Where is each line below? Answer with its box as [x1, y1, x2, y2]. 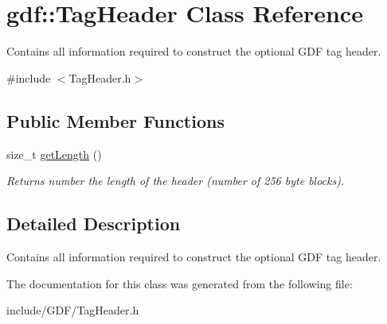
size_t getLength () [6, 145, 102, 162]
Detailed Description [6, 211, 181, 236]
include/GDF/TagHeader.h [6, 302, 139, 318]
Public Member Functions [6, 108, 225, 133]
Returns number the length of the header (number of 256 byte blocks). [6, 172, 345, 189]
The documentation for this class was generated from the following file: [6, 275, 353, 291]
